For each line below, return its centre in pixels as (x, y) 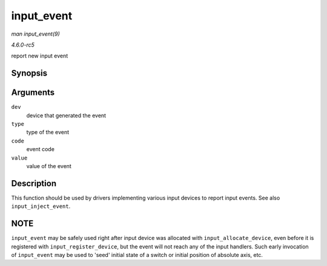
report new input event (40, 56)
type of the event (48, 132)
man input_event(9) (35, 34)
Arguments (33, 93)
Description (34, 183)
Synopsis (29, 73)
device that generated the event (66, 115)
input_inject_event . (41, 206)
